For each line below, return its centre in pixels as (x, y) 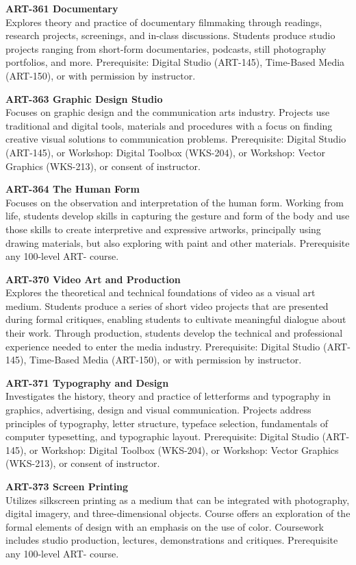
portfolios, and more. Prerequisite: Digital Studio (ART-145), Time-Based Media (175, 62)
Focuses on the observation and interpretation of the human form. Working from (175, 202)
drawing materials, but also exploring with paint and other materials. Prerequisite (178, 242)
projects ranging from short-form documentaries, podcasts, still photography (166, 48)
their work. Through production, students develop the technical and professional (174, 333)
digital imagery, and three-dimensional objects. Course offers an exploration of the (178, 513)
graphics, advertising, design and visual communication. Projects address (158, 410)
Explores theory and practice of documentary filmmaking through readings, (164, 22)
